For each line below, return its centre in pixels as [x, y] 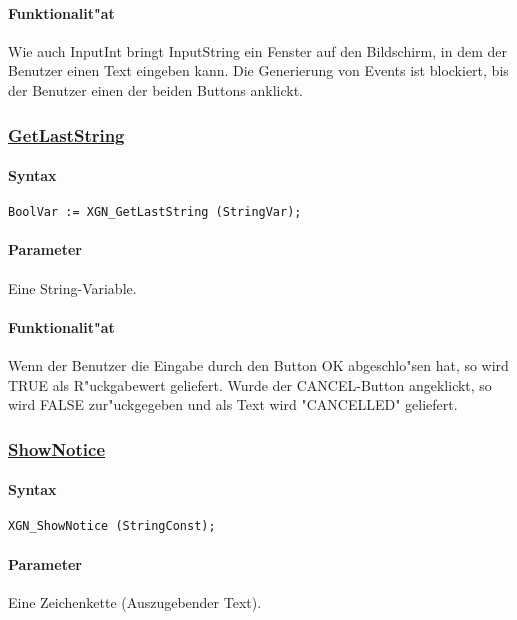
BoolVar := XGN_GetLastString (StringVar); [155, 212]
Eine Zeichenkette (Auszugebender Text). [135, 601]
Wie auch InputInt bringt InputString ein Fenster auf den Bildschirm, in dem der [257, 50]
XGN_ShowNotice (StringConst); [112, 526]
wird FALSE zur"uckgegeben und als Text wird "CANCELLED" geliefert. [233, 404]
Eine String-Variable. [72, 287]
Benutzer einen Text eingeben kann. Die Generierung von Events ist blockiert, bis [258, 70]
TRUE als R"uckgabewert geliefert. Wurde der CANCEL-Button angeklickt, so [250, 384]
